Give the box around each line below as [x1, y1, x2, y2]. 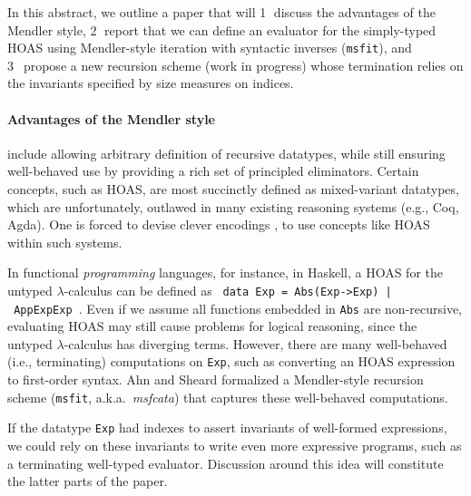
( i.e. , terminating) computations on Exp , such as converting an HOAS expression [7, 352, 456, 371]
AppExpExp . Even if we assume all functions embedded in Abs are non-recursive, [14, 298, 462, 317]
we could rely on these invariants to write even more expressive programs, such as [7, 436, 462, 455]
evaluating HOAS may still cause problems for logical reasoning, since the [7, 316, 417, 336]
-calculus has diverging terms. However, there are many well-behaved [64, 334, 447, 353]
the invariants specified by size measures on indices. [7, 73, 294, 92]
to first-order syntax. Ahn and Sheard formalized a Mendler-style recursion [7, 370, 424, 389]
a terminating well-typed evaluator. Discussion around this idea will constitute [7, 453, 444, 472]
